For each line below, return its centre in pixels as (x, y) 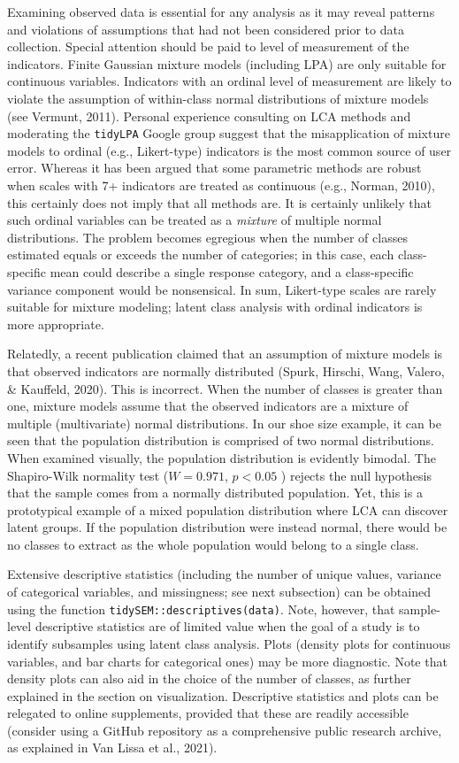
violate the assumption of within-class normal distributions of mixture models (218, 98)
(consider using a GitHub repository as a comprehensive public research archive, (225, 730)
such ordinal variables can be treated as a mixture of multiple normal (195, 220)
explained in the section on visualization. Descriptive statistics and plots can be (223, 695)
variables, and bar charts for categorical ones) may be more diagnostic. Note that (227, 661)
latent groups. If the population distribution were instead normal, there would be (227, 527)
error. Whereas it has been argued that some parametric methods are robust (214, 168)
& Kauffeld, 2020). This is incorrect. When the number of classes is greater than (225, 388)
